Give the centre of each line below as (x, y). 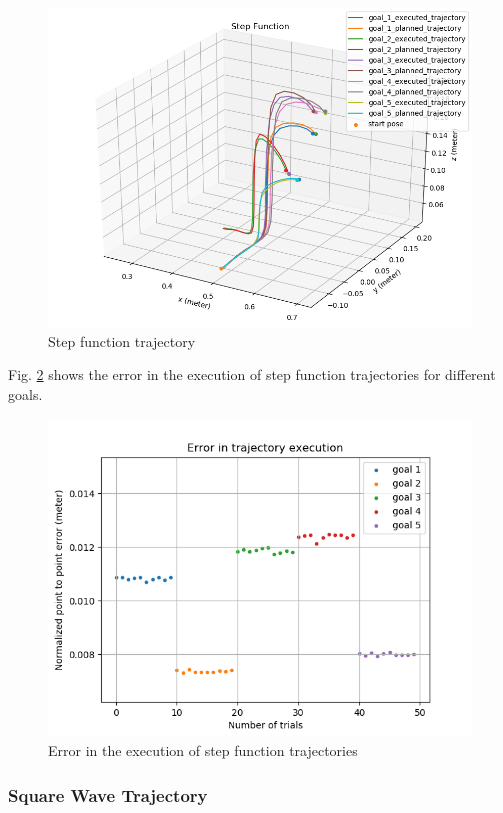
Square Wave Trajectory (108, 794)
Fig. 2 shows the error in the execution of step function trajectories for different (252, 374)
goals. (25, 394)
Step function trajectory (122, 340)
